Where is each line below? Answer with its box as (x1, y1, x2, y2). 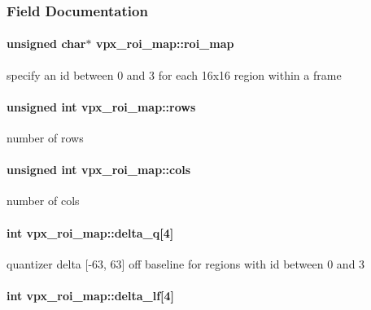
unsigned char (7, 35, 86, 52)
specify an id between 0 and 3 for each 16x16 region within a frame (7, 66, 342, 83)
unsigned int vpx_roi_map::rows (7, 98, 196, 115)
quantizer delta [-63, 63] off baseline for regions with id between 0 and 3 (7, 255, 365, 272)
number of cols (7, 192, 80, 209)
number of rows (7, 129, 84, 146)
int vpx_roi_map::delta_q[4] (7, 224, 174, 241)
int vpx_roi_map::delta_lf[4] (7, 287, 175, 303)
